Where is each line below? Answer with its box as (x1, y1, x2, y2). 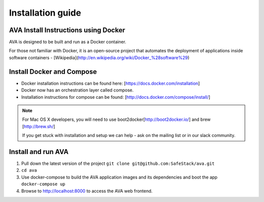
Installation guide (9, 7, 82, 18)
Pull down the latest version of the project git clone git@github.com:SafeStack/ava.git (21, 160, 215, 166)
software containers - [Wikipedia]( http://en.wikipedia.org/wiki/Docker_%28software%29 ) (9, 54, 190, 61)
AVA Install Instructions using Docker (9, 26, 126, 34)
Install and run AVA (9, 147, 68, 156)
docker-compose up (21, 181, 66, 187)
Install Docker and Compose (9, 67, 97, 76)
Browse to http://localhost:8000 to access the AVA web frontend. (21, 188, 153, 194)
